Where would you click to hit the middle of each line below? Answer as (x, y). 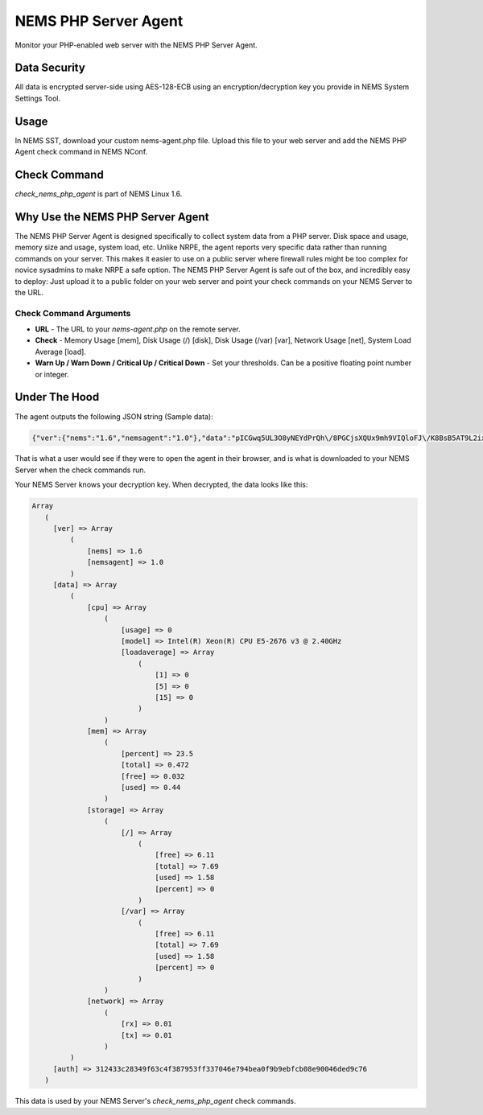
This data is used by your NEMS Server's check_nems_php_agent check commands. (155, 1101)
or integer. (52, 374)
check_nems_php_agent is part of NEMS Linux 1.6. (99, 194)
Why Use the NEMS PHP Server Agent (112, 217)
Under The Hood (57, 397)
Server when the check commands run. (80, 470)
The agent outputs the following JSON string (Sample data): (114, 416)
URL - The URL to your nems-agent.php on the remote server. (138, 329)
